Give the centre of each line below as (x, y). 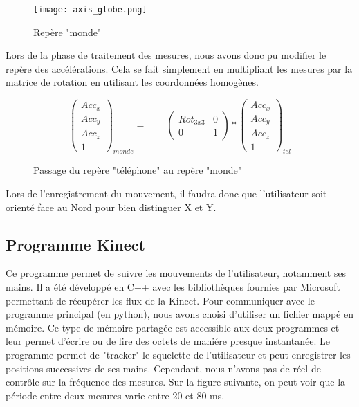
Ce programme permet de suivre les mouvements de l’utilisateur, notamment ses (176, 273)
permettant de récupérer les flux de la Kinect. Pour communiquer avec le (160, 300)
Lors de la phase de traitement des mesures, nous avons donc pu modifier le (166, 55)
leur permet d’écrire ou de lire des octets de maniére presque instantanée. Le (168, 341)
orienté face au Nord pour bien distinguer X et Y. (111, 207)
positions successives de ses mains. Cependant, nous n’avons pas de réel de (163, 368)
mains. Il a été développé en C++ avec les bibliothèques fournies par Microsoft (173, 286)
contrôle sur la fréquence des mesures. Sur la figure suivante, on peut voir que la (176, 382)
